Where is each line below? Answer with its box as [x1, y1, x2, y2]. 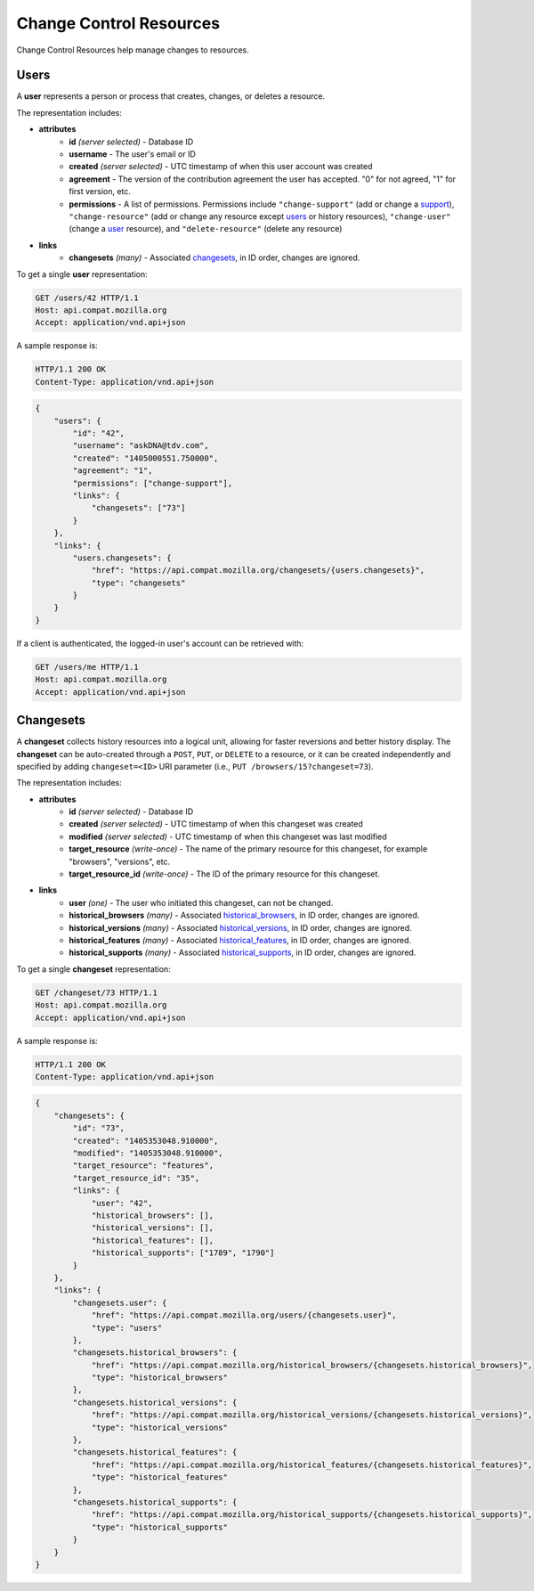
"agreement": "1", [72, 466, 153, 476]
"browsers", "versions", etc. [69, 856, 171, 867]
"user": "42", [91, 1198, 153, 1208]
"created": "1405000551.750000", [72, 453, 219, 463]
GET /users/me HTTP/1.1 [35, 662, 140, 672]
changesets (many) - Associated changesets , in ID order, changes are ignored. [69, 252, 360, 263]
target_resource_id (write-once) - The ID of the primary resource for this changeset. [69, 869, 380, 879]
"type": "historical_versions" [91, 1422, 229, 1432]
